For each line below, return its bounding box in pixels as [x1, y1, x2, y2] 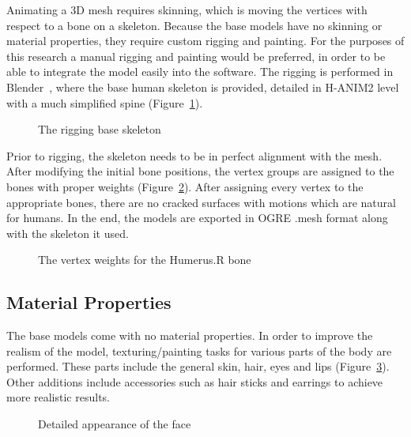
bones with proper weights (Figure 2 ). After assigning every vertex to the [6, 178, 364, 194]
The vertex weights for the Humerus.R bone [38, 251, 251, 268]
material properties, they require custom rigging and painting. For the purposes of [6, 32, 405, 49]
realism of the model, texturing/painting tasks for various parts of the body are [6, 342, 392, 359]
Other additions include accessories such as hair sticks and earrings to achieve [6, 373, 383, 390]
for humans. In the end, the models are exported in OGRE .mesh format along [6, 209, 388, 226]
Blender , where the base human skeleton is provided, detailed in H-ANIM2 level [6, 78, 399, 95]
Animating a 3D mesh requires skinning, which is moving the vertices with [6, 2, 368, 17]
